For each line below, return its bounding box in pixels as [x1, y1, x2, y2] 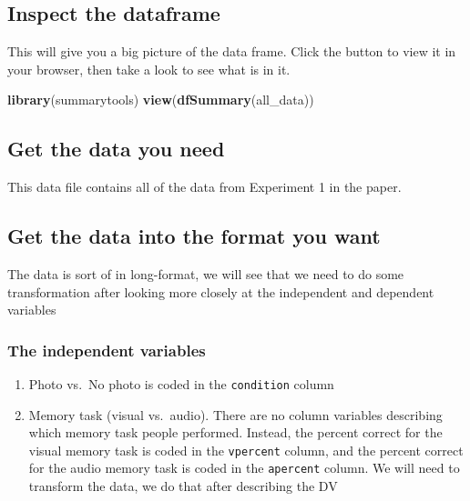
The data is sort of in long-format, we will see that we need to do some [7, 264, 404, 283]
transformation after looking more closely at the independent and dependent [7, 282, 434, 301]
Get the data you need [7, 135, 225, 163]
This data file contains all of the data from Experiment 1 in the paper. [7, 177, 402, 196]
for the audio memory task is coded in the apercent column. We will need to [28, 458, 460, 477]
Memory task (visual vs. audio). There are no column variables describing [28, 405, 443, 424]
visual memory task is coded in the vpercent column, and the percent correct [28, 440, 464, 459]
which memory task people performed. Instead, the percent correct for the [28, 423, 443, 442]
